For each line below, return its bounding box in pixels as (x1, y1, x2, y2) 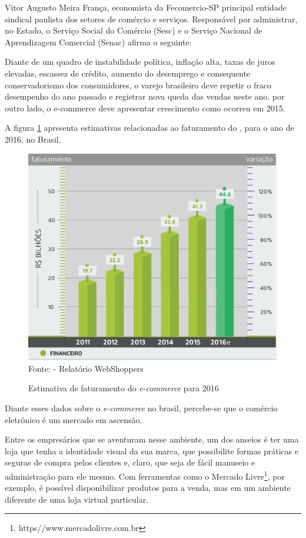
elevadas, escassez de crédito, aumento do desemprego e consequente (5, 67, 251, 79)
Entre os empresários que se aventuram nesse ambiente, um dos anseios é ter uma (5, 433, 299, 445)
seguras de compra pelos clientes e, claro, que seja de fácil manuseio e (5, 456, 255, 468)
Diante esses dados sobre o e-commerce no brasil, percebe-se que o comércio (5, 402, 278, 414)
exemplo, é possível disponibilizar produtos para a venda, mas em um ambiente (5, 481, 291, 494)
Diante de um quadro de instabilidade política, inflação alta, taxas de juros (5, 55, 275, 68)
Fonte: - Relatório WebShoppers (28, 362, 144, 374)
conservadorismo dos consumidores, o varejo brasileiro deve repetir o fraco (5, 78, 272, 91)
